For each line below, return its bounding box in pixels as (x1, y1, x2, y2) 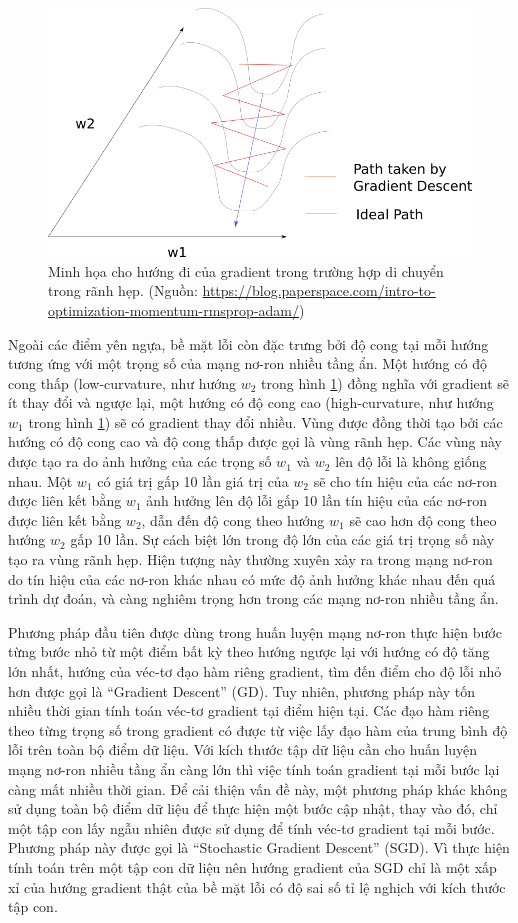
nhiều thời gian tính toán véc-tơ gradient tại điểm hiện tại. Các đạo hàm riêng (8, 700, 490, 721)
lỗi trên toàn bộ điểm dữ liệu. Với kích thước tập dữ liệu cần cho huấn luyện (8, 739, 478, 760)
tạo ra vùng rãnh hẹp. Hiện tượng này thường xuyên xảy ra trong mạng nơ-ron (8, 549, 493, 570)
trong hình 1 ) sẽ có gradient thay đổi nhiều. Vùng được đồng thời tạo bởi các (28, 411, 503, 432)
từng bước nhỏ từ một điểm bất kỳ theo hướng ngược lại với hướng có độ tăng (8, 641, 490, 662)
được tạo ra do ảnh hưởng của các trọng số (8, 451, 272, 472)
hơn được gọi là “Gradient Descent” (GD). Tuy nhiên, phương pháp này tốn (8, 680, 476, 701)
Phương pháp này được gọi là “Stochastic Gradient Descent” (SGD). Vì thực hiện (8, 837, 510, 858)
